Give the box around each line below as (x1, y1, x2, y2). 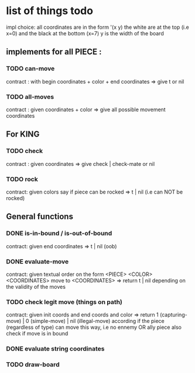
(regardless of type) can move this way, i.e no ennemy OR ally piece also (6, 324, 182, 331)
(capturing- (160, 311, 187, 318)
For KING (6, 129, 40, 139)
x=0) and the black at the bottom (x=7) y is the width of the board (6, 29, 164, 36)
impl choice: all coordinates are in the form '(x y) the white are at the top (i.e (6, 24, 189, 31)
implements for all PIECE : (6, 47, 102, 57)
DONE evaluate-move (6, 257, 69, 265)
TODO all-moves (6, 92, 54, 101)
